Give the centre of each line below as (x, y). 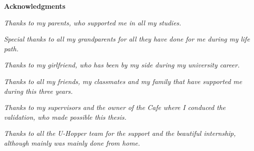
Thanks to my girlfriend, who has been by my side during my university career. (122, 65)
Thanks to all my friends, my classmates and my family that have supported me (123, 81)
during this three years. (38, 91)
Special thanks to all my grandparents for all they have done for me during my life (127, 39)
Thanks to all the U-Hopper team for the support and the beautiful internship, (120, 133)
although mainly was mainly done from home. (72, 142)
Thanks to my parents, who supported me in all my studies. (93, 22)
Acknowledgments (35, 6)
